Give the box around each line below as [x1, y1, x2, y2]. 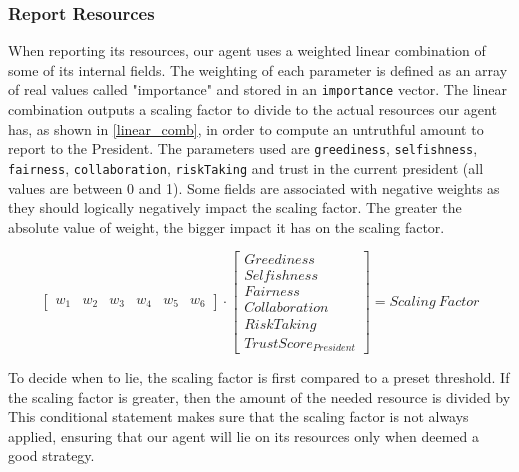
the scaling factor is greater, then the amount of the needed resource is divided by [8, 386, 511, 407]
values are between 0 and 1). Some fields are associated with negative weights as [8, 177, 500, 198]
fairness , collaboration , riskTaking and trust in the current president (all [8, 157, 484, 178]
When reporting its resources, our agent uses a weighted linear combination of [8, 40, 486, 61]
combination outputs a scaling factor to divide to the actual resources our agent [8, 99, 497, 120]
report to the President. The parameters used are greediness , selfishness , [8, 138, 478, 159]
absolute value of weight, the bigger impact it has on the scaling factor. [8, 216, 445, 237]
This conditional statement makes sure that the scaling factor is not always [8, 406, 469, 427]
